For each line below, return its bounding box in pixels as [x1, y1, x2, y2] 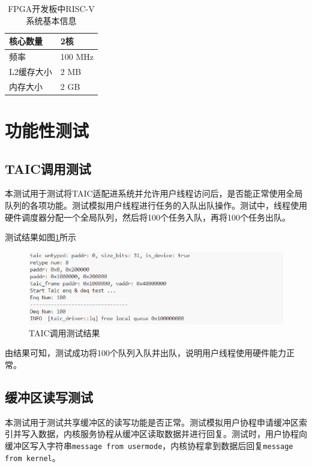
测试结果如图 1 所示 [5, 231, 76, 243]
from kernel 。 [5, 451, 61, 463]
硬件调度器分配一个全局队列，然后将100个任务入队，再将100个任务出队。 [5, 210, 290, 223]
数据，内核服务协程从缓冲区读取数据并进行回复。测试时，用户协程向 [38, 427, 307, 440]
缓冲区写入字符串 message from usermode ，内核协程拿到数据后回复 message [5, 439, 293, 451]
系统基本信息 [26, 14, 77, 26]
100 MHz [60, 50, 94, 63]
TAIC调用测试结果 [29, 326, 100, 339]
